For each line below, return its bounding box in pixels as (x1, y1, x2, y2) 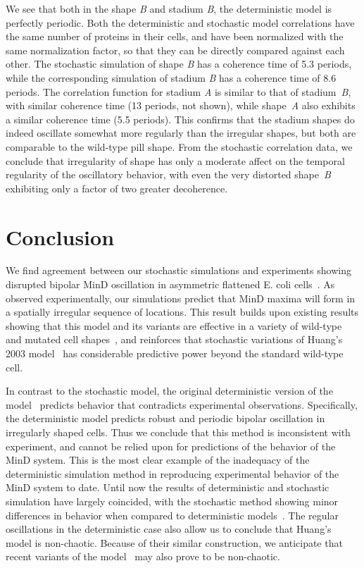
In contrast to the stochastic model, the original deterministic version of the (6, 383, 333, 398)
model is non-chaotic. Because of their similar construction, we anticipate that (6, 535, 343, 550)
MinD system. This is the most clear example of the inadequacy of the (6, 452, 310, 467)
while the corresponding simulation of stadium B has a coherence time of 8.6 (6, 70, 337, 85)
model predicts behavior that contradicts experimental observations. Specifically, (6, 397, 358, 412)
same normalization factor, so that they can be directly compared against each (6, 42, 345, 57)
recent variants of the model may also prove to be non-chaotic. (6, 549, 280, 564)
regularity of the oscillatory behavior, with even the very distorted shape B (6, 167, 331, 182)
